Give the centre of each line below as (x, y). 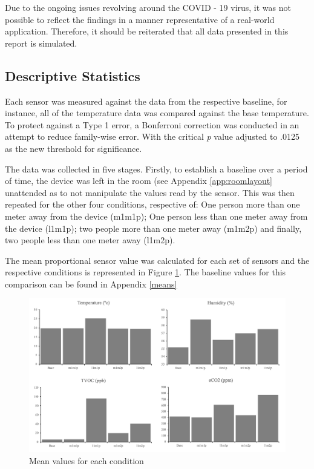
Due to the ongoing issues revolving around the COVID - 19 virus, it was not (148, 7)
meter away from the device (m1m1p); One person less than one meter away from (156, 216)
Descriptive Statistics (73, 75)
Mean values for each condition (87, 460)
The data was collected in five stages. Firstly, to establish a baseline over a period (156, 169)
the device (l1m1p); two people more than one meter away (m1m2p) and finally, (153, 228)
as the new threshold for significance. (74, 148)
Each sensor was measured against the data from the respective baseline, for (146, 101)
